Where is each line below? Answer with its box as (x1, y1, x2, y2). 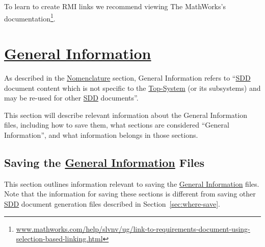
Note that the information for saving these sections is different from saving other (4, 188, 256, 199)
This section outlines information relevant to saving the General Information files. (4, 178, 259, 189)
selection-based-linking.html (16, 233, 103, 244)
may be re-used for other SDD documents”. (4, 92, 139, 103)
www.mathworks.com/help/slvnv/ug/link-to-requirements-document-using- (16, 223, 250, 234)
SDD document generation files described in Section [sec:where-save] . (4, 198, 220, 209)
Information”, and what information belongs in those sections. (4, 129, 198, 140)
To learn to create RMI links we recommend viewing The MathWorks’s (4, 1, 226, 11)
